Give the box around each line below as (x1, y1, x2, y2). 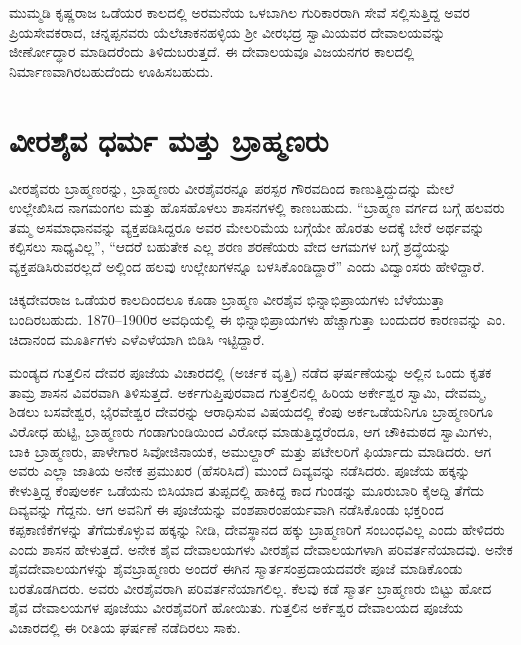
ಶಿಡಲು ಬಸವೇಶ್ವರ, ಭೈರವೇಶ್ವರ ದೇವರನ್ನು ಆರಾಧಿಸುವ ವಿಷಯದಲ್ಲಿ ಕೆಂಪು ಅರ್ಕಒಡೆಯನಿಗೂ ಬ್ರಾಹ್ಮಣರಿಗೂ (9, 401, 493, 422)
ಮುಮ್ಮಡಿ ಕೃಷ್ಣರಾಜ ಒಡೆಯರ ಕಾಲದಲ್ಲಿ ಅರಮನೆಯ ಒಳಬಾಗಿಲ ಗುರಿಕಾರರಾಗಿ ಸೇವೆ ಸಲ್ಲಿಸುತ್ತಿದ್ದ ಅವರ (9, 2, 470, 22)
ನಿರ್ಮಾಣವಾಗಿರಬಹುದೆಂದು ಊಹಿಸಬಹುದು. (9, 60, 214, 81)
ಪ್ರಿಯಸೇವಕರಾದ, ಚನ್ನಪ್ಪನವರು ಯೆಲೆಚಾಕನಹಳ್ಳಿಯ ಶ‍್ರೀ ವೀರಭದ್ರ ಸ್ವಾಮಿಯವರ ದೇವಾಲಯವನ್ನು (9, 21, 446, 42)
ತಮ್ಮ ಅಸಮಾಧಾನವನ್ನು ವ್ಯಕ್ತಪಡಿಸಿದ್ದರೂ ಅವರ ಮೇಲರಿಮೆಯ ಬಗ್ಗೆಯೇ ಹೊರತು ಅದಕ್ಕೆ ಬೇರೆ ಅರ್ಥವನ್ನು (9, 216, 485, 237)
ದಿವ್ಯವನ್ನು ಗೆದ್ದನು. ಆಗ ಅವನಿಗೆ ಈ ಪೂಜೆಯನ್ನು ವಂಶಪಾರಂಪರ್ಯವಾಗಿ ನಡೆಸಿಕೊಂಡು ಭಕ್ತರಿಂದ (9, 499, 444, 520)
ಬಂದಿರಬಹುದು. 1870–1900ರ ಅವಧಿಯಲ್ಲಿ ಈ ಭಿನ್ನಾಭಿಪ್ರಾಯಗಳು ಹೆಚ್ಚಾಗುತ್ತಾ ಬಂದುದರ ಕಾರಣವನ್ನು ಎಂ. (9, 309, 506, 330)
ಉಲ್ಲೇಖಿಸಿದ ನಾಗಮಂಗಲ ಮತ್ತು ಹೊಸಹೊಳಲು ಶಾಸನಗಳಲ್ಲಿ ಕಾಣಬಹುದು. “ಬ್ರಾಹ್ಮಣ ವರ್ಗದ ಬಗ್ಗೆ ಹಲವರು (9, 197, 505, 218)
